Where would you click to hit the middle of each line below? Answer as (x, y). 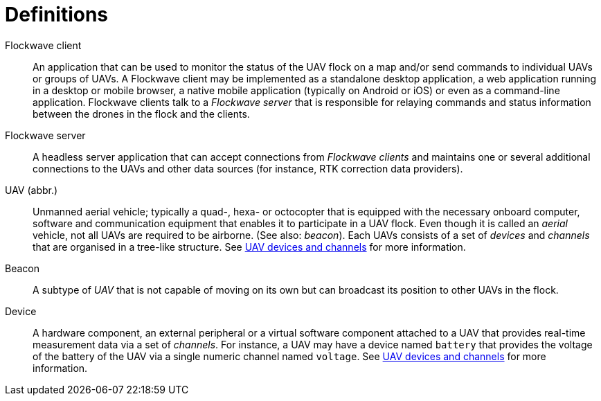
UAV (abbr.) (32, 190)
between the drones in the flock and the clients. (141, 114)
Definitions (57, 15)
